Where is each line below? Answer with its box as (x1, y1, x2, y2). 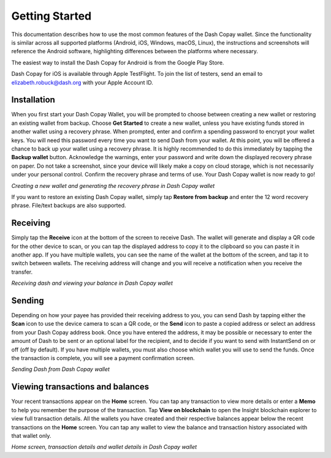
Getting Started (11, 9, 92, 23)
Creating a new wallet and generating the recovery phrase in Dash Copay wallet (11, 182, 215, 189)
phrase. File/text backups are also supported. (11, 202, 126, 209)
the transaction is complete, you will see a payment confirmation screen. (11, 355, 195, 362)
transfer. (11, 268, 33, 276)
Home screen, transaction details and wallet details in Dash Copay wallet (11, 443, 197, 451)
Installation (11, 95, 55, 105)
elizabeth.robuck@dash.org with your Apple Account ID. (11, 78, 153, 86)
